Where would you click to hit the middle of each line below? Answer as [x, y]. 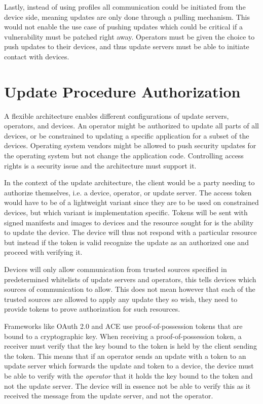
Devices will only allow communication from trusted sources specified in [116, 269]
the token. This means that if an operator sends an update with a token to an [125, 356]
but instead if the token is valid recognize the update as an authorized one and [126, 242]
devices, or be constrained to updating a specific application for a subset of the [127, 135]
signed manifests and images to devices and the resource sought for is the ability [129, 222]
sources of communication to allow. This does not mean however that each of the [130, 289]
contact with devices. [37, 56]
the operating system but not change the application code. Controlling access [124, 156]
